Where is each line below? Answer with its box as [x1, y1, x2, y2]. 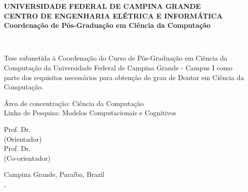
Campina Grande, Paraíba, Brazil [4, 169, 104, 179]
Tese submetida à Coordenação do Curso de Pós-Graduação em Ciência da [4, 53, 227, 63]
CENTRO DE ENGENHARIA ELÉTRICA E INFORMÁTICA [4, 10, 223, 21]
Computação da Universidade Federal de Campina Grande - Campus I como [4, 62, 232, 72]
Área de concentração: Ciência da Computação [4, 98, 144, 108]
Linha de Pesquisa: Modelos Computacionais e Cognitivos [4, 107, 177, 118]
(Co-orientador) [4, 152, 51, 163]
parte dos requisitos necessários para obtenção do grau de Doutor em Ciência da [4, 72, 244, 82]
